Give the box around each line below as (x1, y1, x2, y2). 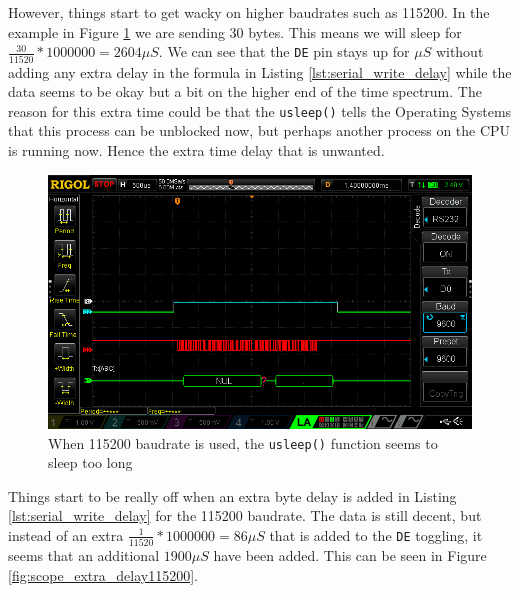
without (435, 41, 484, 62)
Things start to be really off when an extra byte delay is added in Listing (8, 485, 457, 506)
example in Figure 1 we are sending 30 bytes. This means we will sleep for (8, 21, 462, 42)
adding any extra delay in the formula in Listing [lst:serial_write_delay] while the (8, 61, 512, 82)
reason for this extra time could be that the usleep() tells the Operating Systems (8, 100, 512, 121)
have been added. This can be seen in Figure (213, 545, 487, 566)
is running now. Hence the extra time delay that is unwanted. (8, 139, 385, 160)
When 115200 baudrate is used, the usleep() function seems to (48, 432, 438, 453)
